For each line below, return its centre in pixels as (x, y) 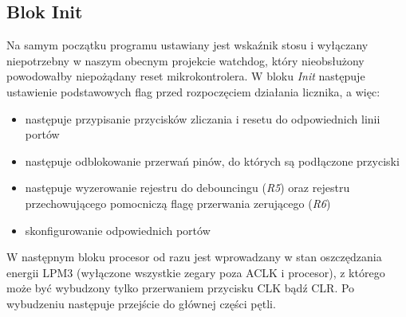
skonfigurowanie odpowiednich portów (118, 230)
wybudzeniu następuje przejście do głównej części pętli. (141, 303)
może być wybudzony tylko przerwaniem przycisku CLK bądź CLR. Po (181, 288)
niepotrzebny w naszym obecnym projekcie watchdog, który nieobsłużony (185, 60)
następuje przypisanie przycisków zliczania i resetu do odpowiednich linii (203, 118)
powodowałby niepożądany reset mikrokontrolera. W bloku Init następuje (186, 76)
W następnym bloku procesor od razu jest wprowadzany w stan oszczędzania (194, 257)
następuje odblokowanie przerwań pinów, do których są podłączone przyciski (212, 160)
